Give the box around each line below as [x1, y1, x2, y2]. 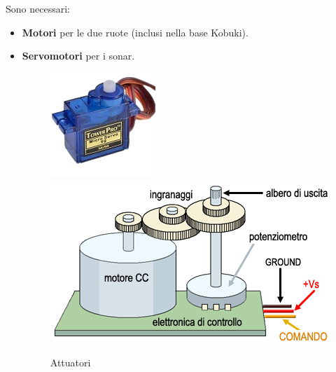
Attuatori [50, 354, 91, 369]
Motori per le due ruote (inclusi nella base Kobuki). [22, 25, 248, 39]
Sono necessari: [6, 1, 70, 15]
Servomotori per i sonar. [22, 48, 135, 63]
